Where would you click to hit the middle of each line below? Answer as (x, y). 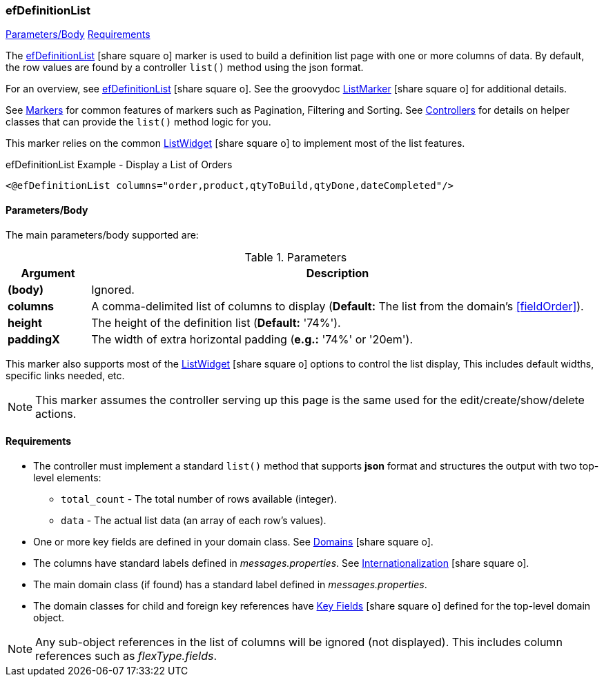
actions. (56, 413)
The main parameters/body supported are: (102, 234)
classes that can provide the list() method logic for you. (138, 122)
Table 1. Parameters (296, 257)
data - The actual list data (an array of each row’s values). (194, 520)
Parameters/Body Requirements (78, 34)
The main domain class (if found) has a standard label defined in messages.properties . (230, 584)
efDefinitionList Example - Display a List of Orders (119, 165)
